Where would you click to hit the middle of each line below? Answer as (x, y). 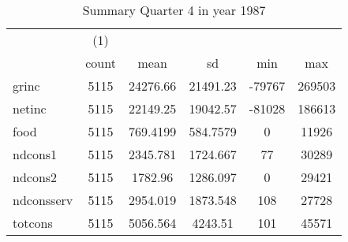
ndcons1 (35, 154)
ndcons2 (35, 177)
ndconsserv (43, 200)
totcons (33, 223)
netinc (30, 108)
